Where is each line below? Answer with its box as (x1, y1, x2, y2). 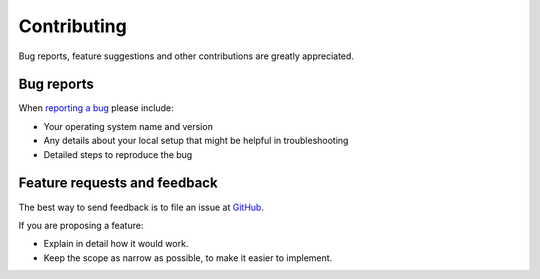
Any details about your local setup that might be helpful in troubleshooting (43, 135, 349, 147)
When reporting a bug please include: (18, 102, 174, 114)
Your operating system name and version (43, 120, 214, 132)
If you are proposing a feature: (18, 219, 144, 231)
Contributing (18, 15, 127, 37)
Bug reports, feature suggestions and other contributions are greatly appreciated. (18, 50, 355, 62)
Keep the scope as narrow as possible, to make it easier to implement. (43, 251, 333, 264)
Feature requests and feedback (18, 175, 219, 192)
